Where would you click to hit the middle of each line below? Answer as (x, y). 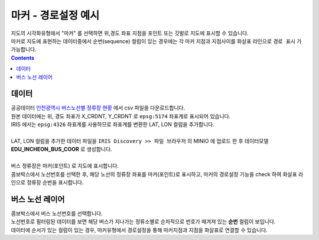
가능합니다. (24, 50)
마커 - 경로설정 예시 (55, 15)
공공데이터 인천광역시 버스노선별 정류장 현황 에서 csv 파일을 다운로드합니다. (98, 108)
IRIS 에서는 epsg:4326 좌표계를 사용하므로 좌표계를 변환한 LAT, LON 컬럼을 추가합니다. (113, 125)
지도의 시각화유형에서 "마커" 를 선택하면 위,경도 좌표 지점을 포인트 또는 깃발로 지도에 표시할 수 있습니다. (130, 33)
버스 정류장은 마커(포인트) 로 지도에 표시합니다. (65, 166)
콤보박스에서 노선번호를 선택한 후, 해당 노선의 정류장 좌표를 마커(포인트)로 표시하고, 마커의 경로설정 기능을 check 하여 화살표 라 (157, 174)
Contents (23, 58)
